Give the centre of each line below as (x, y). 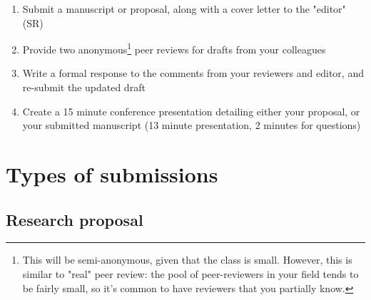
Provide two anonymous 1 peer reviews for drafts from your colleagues (174, 48)
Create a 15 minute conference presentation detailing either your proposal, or (191, 111)
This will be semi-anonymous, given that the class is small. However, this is (187, 260)
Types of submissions (112, 174)
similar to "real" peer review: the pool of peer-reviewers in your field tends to (190, 273)
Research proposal (75, 219)
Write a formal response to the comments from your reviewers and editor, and (193, 73)
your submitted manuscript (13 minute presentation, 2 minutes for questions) (192, 125)
